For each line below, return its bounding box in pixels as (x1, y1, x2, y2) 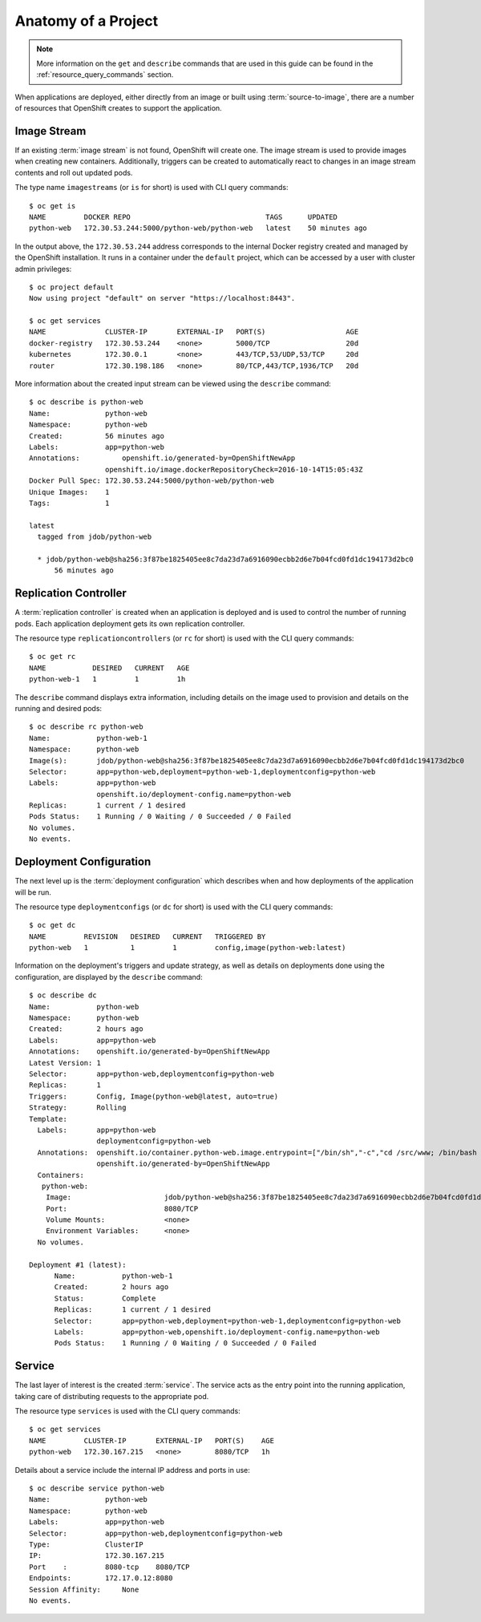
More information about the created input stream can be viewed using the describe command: (14, 379, 332, 389)
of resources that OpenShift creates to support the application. (14, 103, 222, 113)
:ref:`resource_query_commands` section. (36, 70, 174, 79)
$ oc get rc (29, 652, 76, 661)
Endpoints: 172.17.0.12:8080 (29, 1574, 173, 1583)
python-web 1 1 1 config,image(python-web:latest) (29, 943, 346, 953)
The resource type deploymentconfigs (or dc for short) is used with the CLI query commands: (14, 902, 333, 912)
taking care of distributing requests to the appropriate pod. (14, 1391, 209, 1401)
